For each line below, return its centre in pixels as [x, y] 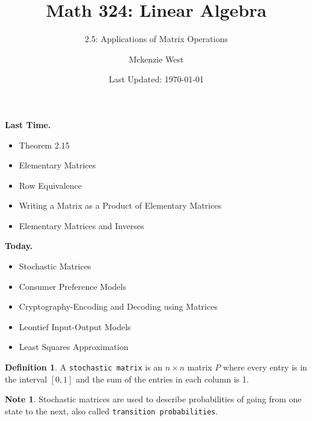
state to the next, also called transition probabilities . [112, 410]
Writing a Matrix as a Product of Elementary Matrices [120, 205]
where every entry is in [265, 367]
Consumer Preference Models [72, 286]
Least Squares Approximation [74, 347]
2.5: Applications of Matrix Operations [156, 39]
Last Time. [28, 124]
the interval [26, 379]
